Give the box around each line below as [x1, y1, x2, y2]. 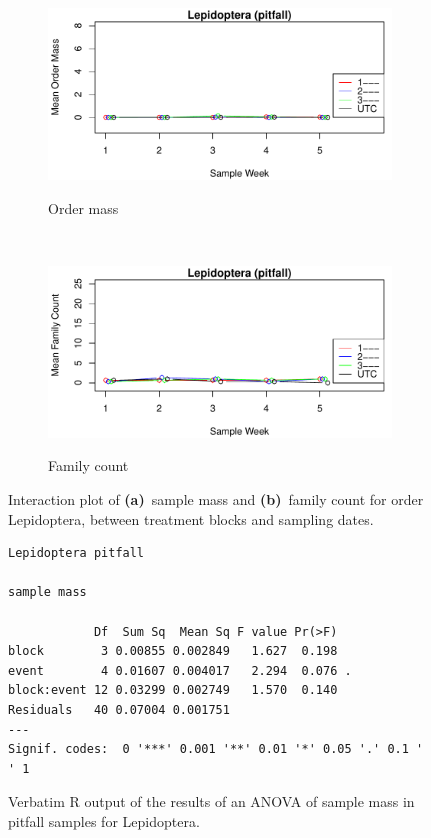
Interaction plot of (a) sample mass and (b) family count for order [8, 488, 424, 509]
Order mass [48, 197, 119, 218]
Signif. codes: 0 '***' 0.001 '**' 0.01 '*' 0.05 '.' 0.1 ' [8, 742, 424, 757]
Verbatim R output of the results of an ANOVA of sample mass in [8, 791, 415, 812]
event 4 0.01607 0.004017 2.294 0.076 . [8, 663, 352, 678]
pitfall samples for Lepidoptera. [8, 810, 200, 831]
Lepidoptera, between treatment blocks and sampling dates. [8, 508, 374, 529]
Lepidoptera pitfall [8, 546, 145, 561]
